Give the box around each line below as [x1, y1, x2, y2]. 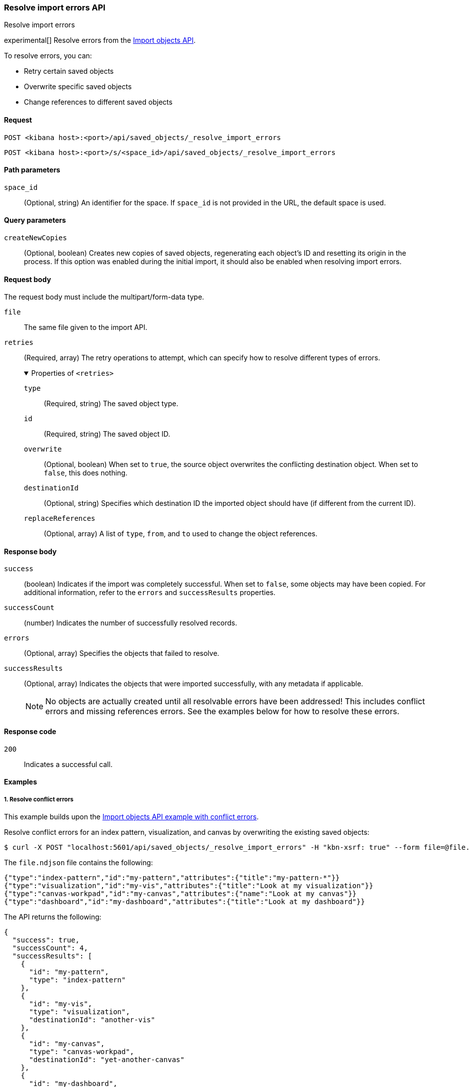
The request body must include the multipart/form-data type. [4, 293, 204, 302]
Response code [4, 727, 56, 736]
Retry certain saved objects [24, 67, 114, 76]
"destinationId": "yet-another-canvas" [29, 1056, 185, 1064]
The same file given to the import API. [24, 323, 147, 332]
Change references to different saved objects [24, 98, 173, 107]
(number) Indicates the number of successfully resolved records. [24, 619, 237, 627]
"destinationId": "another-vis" [29, 1016, 155, 1024]
